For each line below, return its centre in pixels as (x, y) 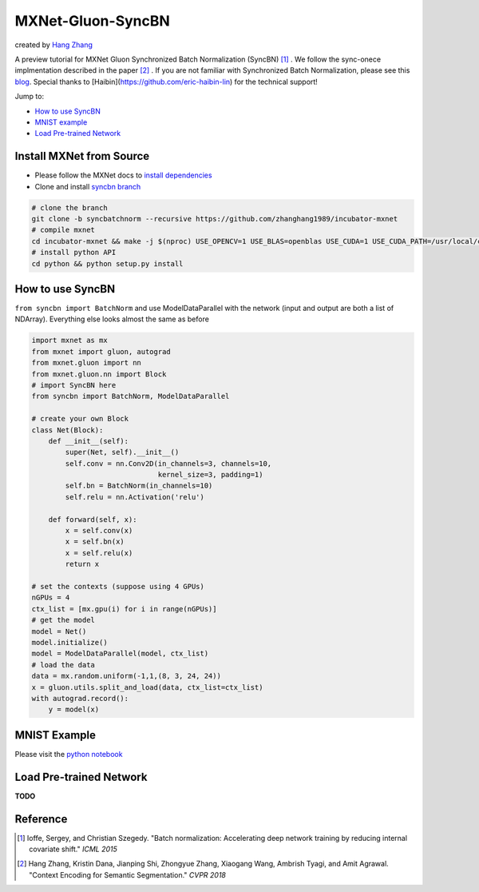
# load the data (63, 665)
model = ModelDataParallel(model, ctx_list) (120, 654)
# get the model (63, 620)
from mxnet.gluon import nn (86, 363)
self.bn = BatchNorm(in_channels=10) (139, 486)
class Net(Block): (67, 430)
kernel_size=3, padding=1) (210, 475)
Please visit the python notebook (69, 754)
